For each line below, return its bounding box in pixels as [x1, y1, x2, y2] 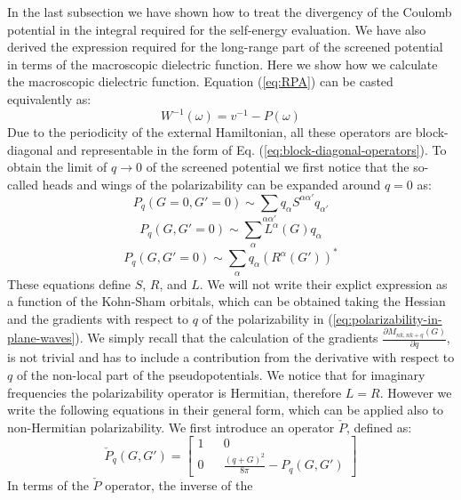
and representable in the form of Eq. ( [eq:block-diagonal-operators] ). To [57, 140, 447, 158]
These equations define [7, 274, 131, 293]
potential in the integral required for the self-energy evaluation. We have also [7, 20, 426, 38]
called [7, 174, 38, 193]
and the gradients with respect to [7, 309, 189, 327]
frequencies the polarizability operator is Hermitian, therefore [7, 383, 342, 401]
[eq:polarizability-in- [332, 309, 442, 327]
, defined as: [346, 417, 412, 436]
